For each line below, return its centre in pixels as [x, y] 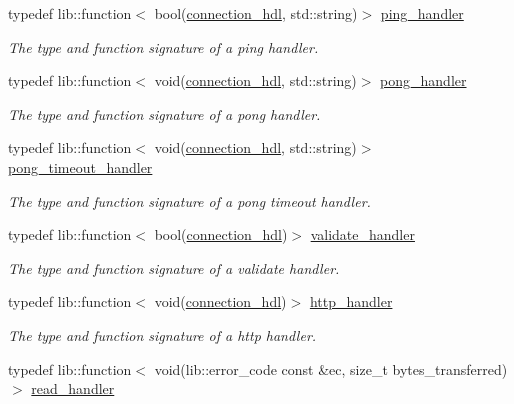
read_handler [73, 388]
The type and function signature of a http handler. [162, 334]
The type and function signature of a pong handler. [164, 113]
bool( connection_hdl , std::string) [256, 13]
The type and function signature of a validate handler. [174, 267]
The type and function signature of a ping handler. [163, 46]
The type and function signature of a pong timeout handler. [189, 200]
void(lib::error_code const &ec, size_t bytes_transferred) [331, 368]
